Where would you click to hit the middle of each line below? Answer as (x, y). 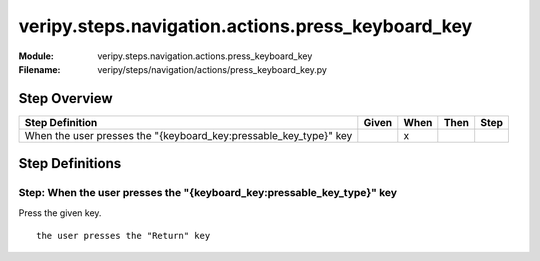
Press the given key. (60, 212)
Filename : (39, 69)
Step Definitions (70, 163)
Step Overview (66, 98)
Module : (36, 56)
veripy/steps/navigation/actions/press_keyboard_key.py (212, 69)
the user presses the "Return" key (123, 235)
